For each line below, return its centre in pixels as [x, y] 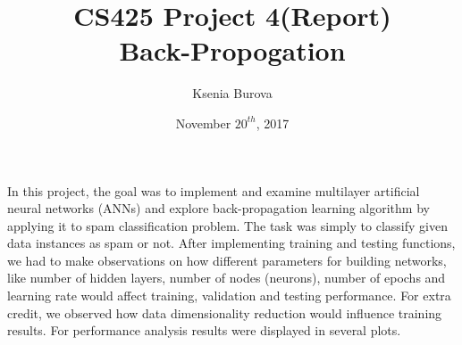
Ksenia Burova [232, 93]
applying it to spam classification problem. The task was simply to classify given [227, 225]
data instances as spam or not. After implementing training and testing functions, [231, 243]
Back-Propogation [232, 50]
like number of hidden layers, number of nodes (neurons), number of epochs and [227, 278]
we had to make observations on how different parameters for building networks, [227, 260]
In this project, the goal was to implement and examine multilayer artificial [214, 190]
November [203, 123]
